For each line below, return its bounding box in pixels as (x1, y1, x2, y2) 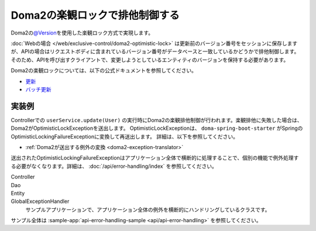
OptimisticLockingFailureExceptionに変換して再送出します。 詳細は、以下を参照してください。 (11, 133, 238, 140)
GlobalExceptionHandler (11, 198, 70, 205)
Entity (11, 189, 25, 196)
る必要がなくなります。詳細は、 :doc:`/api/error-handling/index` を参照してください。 (11, 163, 218, 170)
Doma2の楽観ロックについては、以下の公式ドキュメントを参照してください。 (11, 67, 197, 74)
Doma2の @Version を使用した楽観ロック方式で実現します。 (11, 29, 154, 36)
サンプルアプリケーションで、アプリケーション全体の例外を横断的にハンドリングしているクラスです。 (25, 206, 270, 213)
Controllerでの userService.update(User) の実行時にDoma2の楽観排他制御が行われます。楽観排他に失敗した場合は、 (11, 116, 303, 123)
